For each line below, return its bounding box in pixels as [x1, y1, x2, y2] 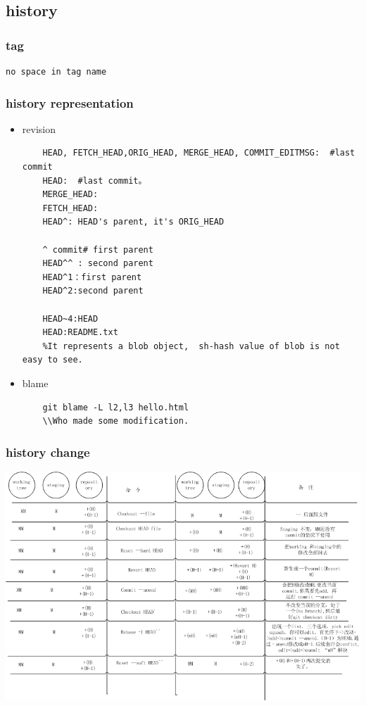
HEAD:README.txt [42, 327, 118, 338]
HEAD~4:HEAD [42, 313, 99, 324]
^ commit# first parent [42, 244, 153, 255]
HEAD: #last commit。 [42, 175, 147, 186]
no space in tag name [6, 67, 107, 77]
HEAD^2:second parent [42, 286, 144, 296]
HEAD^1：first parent [42, 272, 142, 282]
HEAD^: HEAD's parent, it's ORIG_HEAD [42, 217, 225, 227]
